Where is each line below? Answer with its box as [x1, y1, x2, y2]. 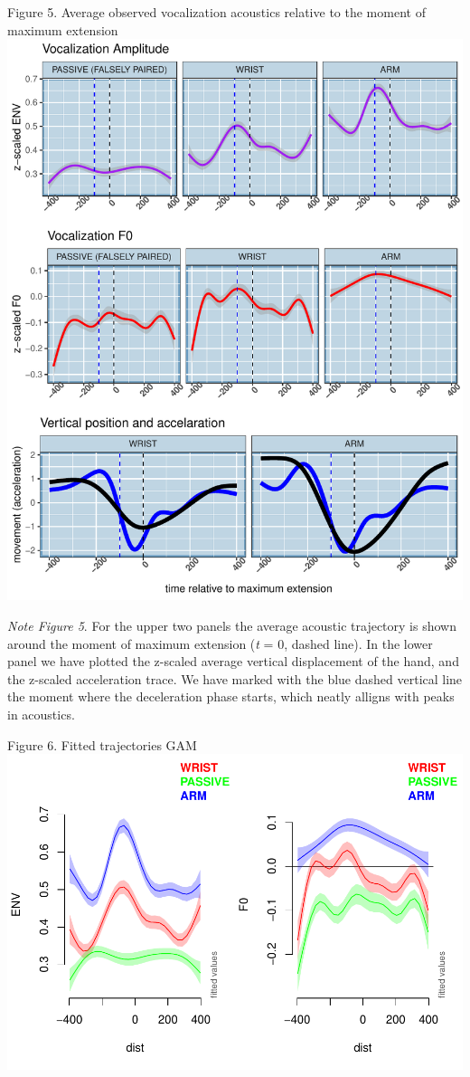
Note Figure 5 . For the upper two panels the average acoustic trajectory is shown [7, 616, 456, 635]
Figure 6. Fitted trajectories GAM [7, 735, 197, 754]
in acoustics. [7, 705, 75, 724]
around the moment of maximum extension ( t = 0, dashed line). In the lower [7, 634, 433, 653]
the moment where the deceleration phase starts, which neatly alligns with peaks [7, 687, 455, 706]
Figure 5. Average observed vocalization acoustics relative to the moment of [7, 3, 426, 21]
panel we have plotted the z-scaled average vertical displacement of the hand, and [7, 652, 459, 671]
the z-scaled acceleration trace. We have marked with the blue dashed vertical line [7, 669, 463, 688]
